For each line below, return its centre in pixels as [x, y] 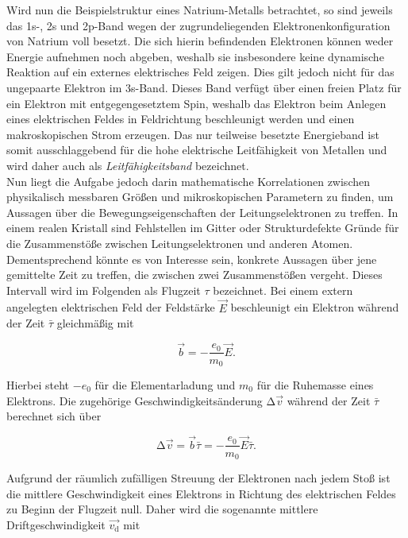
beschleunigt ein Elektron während [315, 307]
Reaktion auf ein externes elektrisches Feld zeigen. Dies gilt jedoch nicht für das [200, 72]
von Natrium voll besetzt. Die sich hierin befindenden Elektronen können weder [200, 41]
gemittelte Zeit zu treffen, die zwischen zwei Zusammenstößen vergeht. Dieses [194, 275]
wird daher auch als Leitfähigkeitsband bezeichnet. [128, 165]
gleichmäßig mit [95, 323]
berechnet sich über [54, 416]
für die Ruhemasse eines [315, 384]
